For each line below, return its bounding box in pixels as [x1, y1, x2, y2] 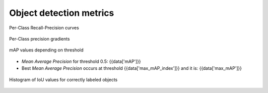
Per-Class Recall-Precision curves [9, 25, 79, 31]
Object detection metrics [9, 7, 114, 18]
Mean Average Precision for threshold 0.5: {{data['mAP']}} [21, 58, 141, 64]
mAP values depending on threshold [9, 47, 84, 53]
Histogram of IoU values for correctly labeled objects [9, 77, 118, 83]
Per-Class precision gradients [9, 36, 70, 42]
